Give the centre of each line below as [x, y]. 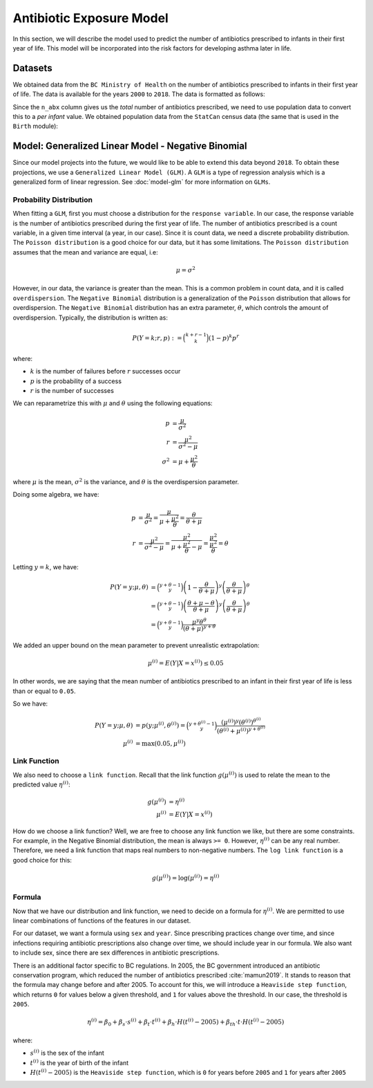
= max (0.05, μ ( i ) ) [161, 743]
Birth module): [36, 126]
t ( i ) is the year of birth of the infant [79, 1062]
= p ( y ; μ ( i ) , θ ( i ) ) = [160, 725]
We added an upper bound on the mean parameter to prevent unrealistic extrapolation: [136, 645]
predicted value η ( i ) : [41, 784]
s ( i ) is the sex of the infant [67, 1053]
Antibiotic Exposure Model [90, 18]
